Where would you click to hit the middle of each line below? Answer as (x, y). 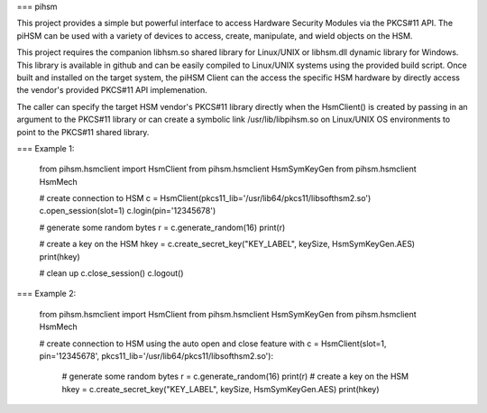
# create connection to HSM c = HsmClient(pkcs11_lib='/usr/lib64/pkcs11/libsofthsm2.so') (205, 198)
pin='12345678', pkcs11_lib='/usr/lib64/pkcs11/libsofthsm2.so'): (156, 355)
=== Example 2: (46, 294)
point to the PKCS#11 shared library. (83, 132)
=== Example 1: (46, 148)
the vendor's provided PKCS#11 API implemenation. (112, 90)
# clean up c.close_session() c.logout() (111, 273)
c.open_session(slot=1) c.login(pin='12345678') (128, 211)
